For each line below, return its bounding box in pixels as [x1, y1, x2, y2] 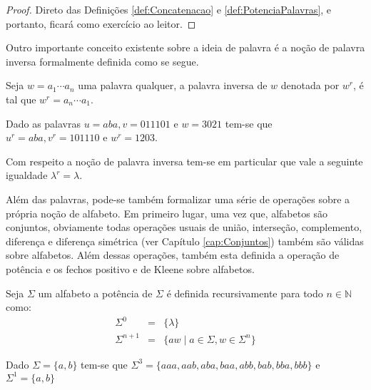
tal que [6, 91, 36, 106]
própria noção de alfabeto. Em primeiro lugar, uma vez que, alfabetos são [6, 205, 327, 220]
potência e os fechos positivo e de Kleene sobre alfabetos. [6, 261, 255, 276]
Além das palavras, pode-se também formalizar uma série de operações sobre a [6, 191, 350, 206]
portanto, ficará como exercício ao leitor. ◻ [6, 16, 196, 31]
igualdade [6, 168, 48, 183]
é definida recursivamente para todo [166, 285, 323, 300]
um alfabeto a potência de [38, 285, 153, 300]
